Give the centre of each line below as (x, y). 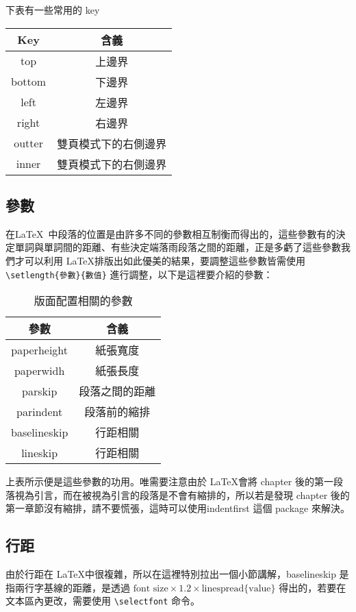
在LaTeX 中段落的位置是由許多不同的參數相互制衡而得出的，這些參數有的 (171, 233)
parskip (40, 391)
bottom (29, 82)
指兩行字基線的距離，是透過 (68, 587)
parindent (40, 411)
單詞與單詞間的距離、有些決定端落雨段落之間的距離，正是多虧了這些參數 (178, 247)
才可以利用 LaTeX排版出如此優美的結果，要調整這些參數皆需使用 (160, 260)
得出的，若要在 (313, 587)
